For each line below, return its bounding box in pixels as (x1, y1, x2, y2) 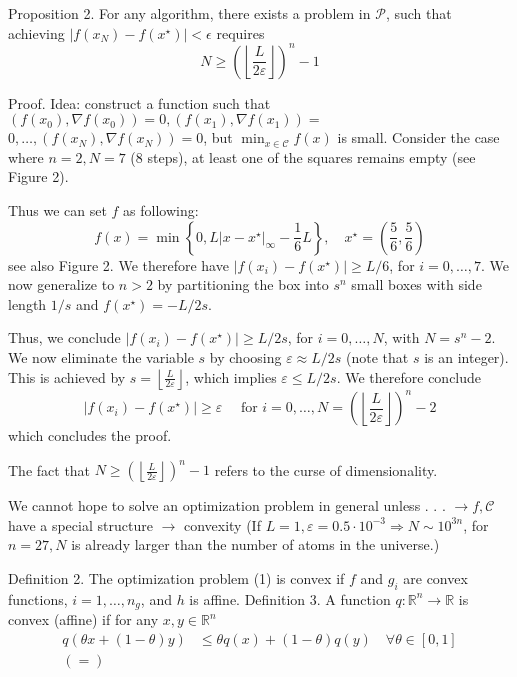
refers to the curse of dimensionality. (214, 459, 438, 480)
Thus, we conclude (8, 327, 121, 348)
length (8, 293, 47, 314)
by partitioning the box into (157, 274, 329, 295)
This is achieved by (8, 366, 126, 387)
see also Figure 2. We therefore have (8, 254, 229, 275)
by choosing (209, 347, 282, 368)
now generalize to (8, 274, 115, 295)
